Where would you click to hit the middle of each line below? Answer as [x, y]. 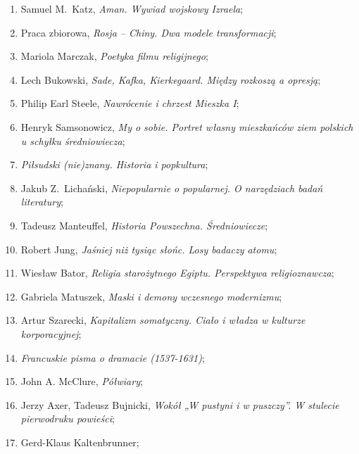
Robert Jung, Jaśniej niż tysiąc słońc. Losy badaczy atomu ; [149, 249]
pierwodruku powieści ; [68, 418]
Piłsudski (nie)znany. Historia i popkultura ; [114, 164]
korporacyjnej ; [51, 333]
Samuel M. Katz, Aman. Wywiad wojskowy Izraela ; [132, 8]
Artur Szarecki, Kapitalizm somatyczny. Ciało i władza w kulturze [163, 320]
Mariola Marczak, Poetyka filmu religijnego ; [114, 56]
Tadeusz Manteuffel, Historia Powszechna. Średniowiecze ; [144, 225]
